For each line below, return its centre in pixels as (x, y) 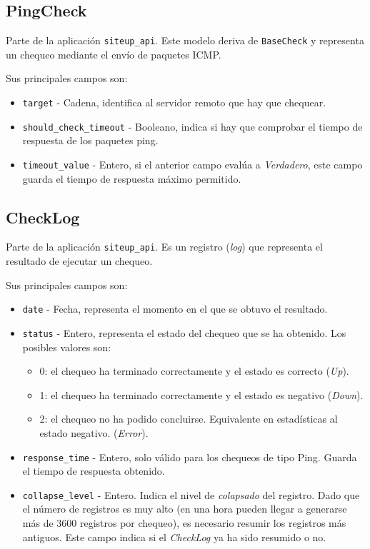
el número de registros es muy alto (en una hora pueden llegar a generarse (185, 509)
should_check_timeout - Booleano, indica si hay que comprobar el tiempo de (192, 126)
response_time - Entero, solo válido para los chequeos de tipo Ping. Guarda (190, 457)
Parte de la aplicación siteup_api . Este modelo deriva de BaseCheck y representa (185, 40)
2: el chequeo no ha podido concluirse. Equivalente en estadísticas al (189, 419)
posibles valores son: (67, 347)
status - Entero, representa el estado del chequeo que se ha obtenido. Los (184, 332)
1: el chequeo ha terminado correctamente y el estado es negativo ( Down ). (201, 394)
